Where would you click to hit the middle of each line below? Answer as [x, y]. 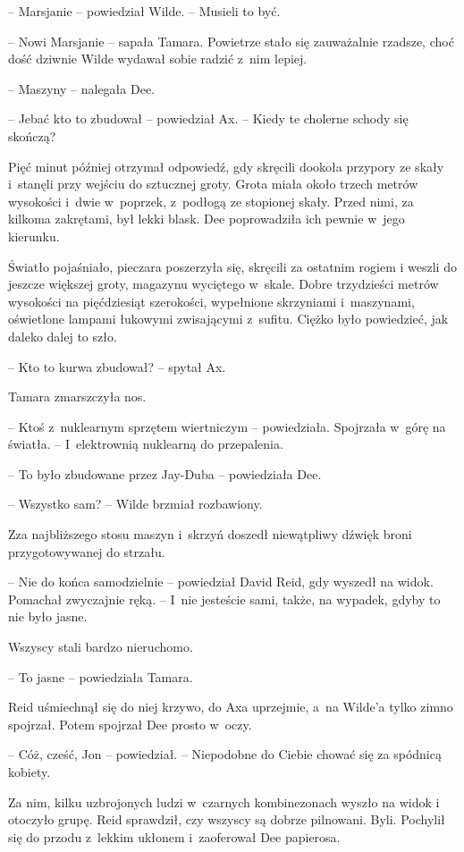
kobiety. [30, 772]
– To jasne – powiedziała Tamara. [101, 676]
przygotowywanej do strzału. [87, 551]
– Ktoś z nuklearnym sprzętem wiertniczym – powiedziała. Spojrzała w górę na [227, 426]
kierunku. [34, 236]
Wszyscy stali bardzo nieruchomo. [101, 647]
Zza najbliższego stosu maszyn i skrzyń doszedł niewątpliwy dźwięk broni [210, 534]
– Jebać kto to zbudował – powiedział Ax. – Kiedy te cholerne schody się [208, 118]
